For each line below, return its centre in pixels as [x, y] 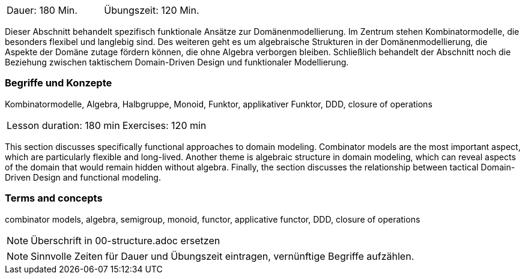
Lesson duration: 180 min [63, 125]
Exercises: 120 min [164, 125]
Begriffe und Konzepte [59, 83]
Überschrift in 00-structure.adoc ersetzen [126, 240]
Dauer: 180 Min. [42, 10]
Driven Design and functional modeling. [83, 177]
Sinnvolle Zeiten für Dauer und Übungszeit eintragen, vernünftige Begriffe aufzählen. [223, 256]
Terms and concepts [54, 198]
